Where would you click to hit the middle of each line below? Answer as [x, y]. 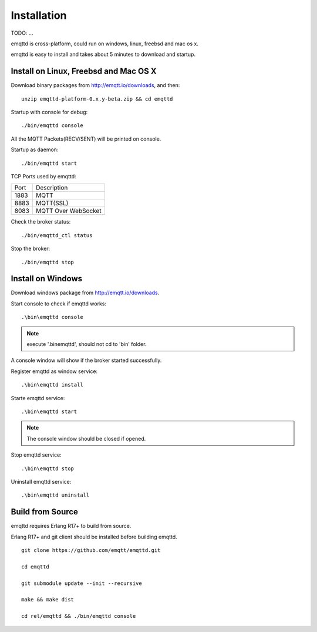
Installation [39, 15]
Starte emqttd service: [38, 398]
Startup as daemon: [35, 149]
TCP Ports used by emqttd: [43, 176]
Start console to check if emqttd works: [59, 304]
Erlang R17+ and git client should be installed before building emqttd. [94, 537]
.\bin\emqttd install [52, 385]
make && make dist [48, 600]
